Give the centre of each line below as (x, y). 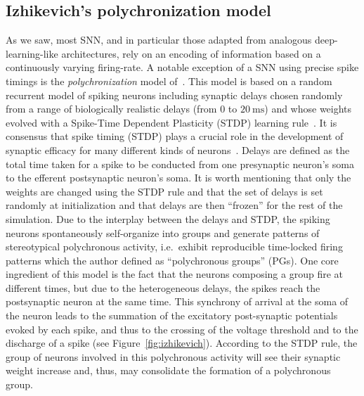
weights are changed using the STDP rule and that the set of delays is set (164, 191)
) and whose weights (308, 109)
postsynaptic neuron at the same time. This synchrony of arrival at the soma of (177, 301)
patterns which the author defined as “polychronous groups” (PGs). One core (172, 260)
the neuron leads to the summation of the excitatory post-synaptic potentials (172, 315)
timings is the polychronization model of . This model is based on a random (169, 81)
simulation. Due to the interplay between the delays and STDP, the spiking (168, 218)
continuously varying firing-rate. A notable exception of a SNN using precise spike (182, 67)
